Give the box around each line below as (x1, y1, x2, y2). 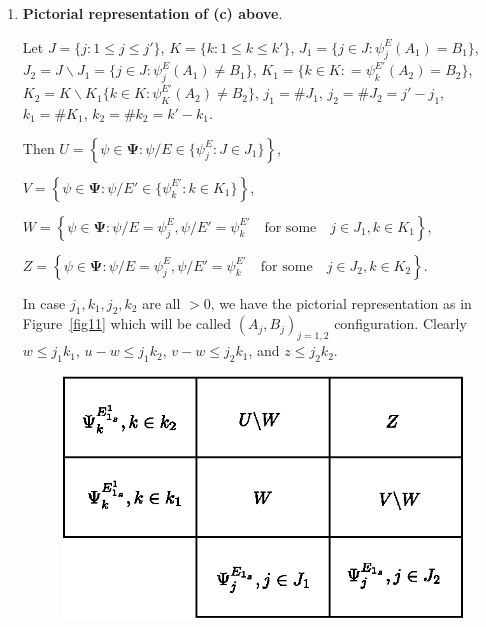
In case (22, 292, 66, 313)
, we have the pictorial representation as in (210, 292, 472, 313)
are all (142, 292, 181, 313)
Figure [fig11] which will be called (22, 313, 232, 334)
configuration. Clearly (334, 313, 467, 334)
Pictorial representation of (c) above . (22, 3, 283, 23)
